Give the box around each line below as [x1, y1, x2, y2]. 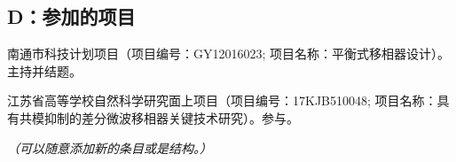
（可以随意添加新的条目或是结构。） [7, 138, 212, 157]
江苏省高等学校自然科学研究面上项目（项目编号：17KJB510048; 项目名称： [7, 91, 437, 110]
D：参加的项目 [7, 3, 136, 30]
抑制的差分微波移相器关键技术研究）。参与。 [43, 108, 299, 127]
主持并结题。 [7, 61, 82, 80]
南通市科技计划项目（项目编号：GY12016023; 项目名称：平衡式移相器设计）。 [7, 44, 451, 63]
